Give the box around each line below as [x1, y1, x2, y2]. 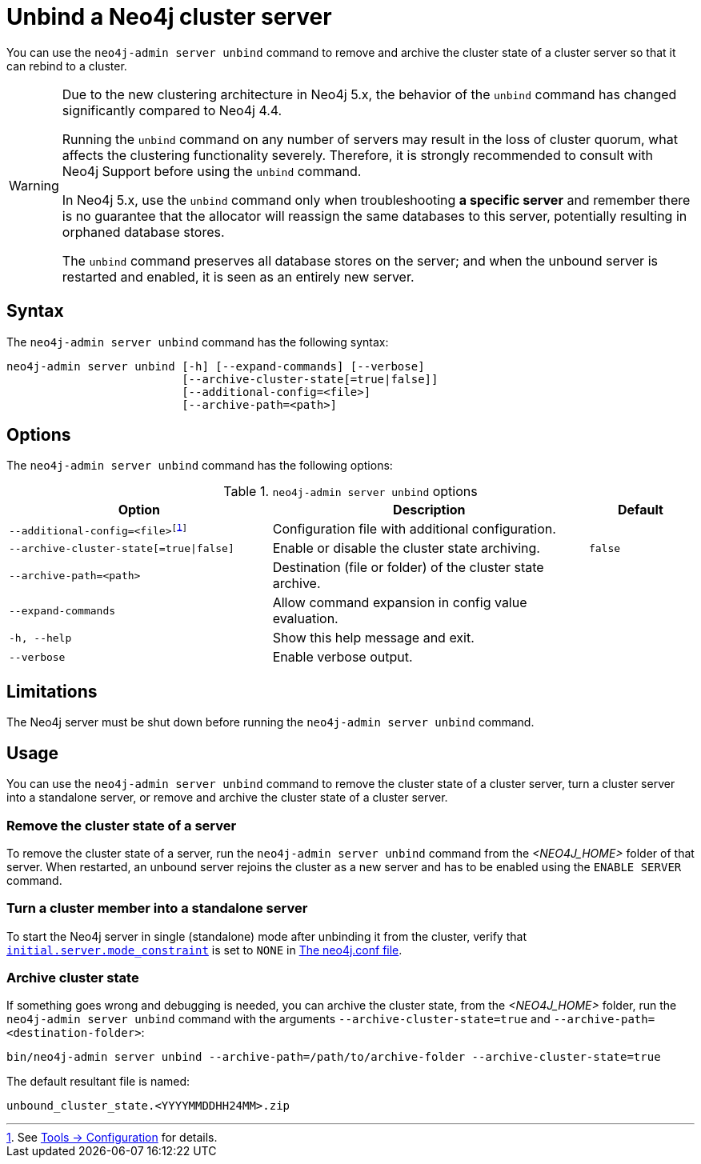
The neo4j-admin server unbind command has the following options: [6, 458, 393, 473]
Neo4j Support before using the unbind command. [62, 162, 362, 179]
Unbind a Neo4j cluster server [6, 3, 332, 30]
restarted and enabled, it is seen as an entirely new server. [62, 268, 415, 285]
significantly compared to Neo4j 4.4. [62, 102, 282, 118]
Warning [9, 177, 59, 194]
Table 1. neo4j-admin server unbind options [223, 483, 478, 500]
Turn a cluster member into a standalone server [6, 900, 308, 917]
